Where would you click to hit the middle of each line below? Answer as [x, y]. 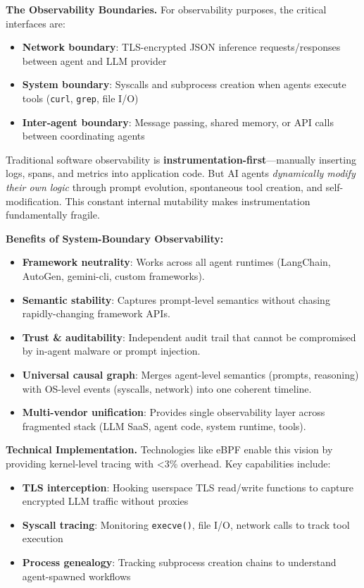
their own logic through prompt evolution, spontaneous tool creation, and [164, 187]
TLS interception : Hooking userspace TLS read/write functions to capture [188, 487]
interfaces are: [36, 23]
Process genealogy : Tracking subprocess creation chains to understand [179, 562]
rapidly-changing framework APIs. [96, 313]
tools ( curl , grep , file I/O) [80, 98]
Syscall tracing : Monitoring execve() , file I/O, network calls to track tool [186, 524]
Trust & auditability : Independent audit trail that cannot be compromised [189, 337]
